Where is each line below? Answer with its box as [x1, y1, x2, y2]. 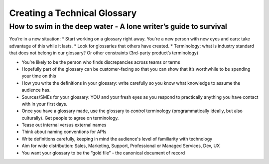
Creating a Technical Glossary [9, 7, 137, 18]
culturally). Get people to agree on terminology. [21, 115, 119, 121]
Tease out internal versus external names [21, 122, 107, 128]
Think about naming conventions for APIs [21, 129, 107, 135]
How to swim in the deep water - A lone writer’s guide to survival [9, 22, 228, 31]
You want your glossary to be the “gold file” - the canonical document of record [21, 150, 185, 156]
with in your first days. [21, 101, 67, 107]
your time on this [21, 73, 57, 79]
